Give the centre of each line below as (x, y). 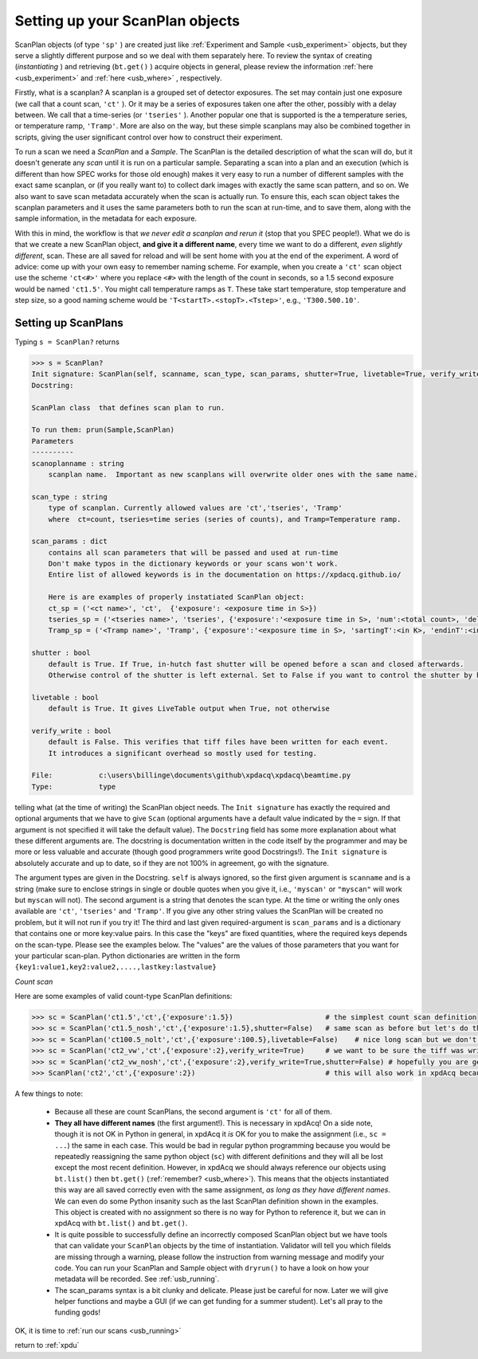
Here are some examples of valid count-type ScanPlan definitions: (123, 997)
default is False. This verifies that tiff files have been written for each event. (219, 742)
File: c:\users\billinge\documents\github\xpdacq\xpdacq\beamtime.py (191, 775)
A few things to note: (49, 1094)
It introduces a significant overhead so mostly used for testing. (183, 753)
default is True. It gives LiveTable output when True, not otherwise (189, 709)
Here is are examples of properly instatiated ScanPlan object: (176, 597)
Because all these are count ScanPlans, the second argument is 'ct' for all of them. (193, 1112)
